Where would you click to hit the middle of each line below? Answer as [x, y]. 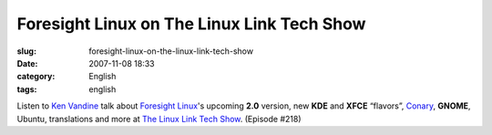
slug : [26, 51]
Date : [27, 63]
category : [36, 77]
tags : [27, 89]
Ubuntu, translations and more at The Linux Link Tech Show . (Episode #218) [159, 119]
